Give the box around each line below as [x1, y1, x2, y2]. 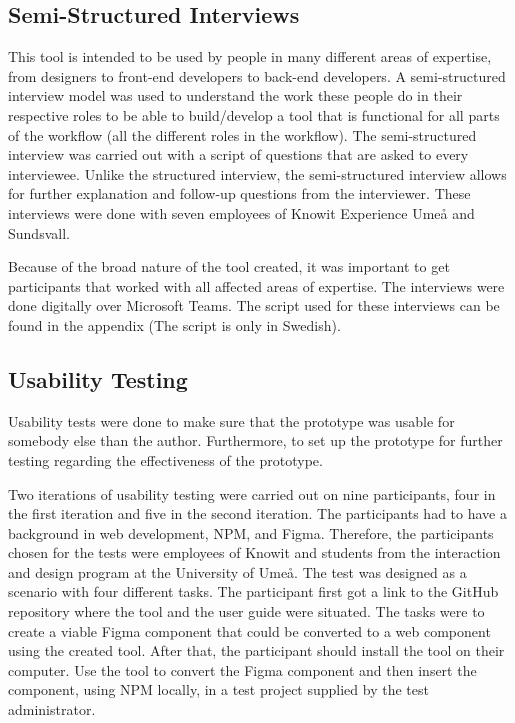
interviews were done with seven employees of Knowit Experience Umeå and [8, 202, 475, 223]
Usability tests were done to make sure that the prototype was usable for [8, 410, 455, 431]
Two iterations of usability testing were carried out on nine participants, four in [8, 483, 496, 504]
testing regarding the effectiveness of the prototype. [8, 449, 323, 470]
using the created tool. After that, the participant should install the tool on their [8, 640, 505, 661]
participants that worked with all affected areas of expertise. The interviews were [8, 275, 505, 296]
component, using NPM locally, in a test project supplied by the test [8, 679, 429, 700]
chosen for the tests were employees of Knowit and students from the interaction [8, 542, 501, 563]
